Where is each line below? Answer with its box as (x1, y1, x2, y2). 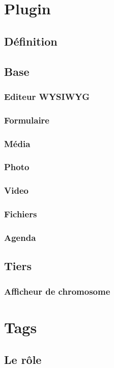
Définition (4, 33, 58, 49)
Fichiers (4, 208, 37, 220)
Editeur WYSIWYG (4, 90, 90, 103)
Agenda (4, 231, 36, 243)
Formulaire (4, 113, 49, 126)
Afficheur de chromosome (4, 284, 110, 297)
